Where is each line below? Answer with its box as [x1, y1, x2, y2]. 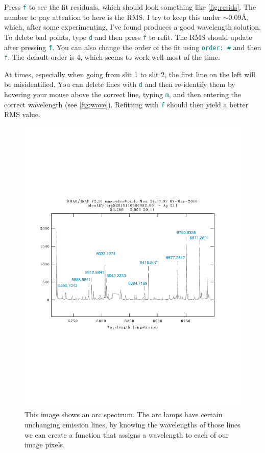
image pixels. [25, 439, 65, 450]
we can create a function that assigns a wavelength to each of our [25, 429, 229, 440]
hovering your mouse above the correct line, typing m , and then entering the [4, 89, 242, 100]
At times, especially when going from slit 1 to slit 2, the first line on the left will [4, 69, 255, 79]
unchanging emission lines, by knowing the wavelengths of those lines [25, 419, 240, 430]
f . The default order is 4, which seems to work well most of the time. [4, 52, 220, 62]
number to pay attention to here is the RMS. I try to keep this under [4, 11, 221, 22]
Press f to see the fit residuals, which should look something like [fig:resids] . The [4, 2, 256, 12]
